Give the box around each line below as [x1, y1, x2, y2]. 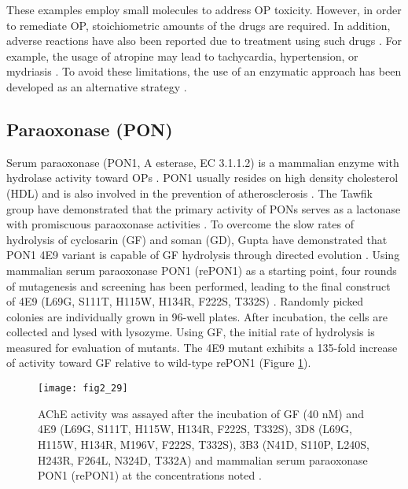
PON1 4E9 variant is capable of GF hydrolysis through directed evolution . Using [6, 246, 400, 263]
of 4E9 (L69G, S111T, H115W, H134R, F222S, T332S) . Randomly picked [6, 293, 364, 309]
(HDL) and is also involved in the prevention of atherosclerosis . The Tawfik [6, 184, 373, 201]
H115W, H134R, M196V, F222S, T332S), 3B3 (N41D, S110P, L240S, [38, 435, 369, 452]
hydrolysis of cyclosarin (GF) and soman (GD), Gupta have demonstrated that [6, 231, 388, 247]
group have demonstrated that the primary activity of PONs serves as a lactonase [6, 200, 401, 217]
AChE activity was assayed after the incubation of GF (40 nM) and [38, 405, 364, 421]
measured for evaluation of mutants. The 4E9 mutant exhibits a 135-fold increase [6, 339, 398, 355]
